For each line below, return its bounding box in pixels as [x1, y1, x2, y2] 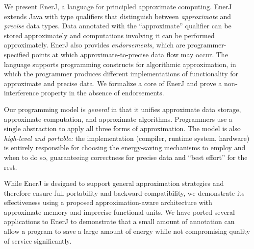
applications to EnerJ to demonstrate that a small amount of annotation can [4, 216, 235, 226]
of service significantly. [4, 235, 72, 246]
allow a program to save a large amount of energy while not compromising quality [4, 226, 250, 236]
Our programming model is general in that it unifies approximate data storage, [4, 104, 241, 114]
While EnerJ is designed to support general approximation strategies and [4, 178, 224, 188]
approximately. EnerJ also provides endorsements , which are [4, 40, 185, 50]
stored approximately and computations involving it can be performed [4, 30, 215, 40]
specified [4, 49, 29, 59]
